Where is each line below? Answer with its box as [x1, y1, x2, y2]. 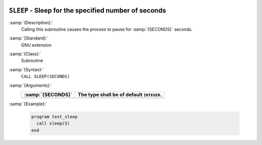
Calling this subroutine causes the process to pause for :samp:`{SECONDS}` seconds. [21, 26, 193, 32]
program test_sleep [31, 114, 78, 120]
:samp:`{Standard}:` [9, 35, 49, 41]
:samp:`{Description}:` [9, 19, 53, 25]
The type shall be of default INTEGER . [78, 91, 162, 98]
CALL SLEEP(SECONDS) [21, 74, 70, 80]
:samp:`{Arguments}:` [9, 82, 52, 88]
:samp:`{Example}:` [9, 101, 48, 107]
